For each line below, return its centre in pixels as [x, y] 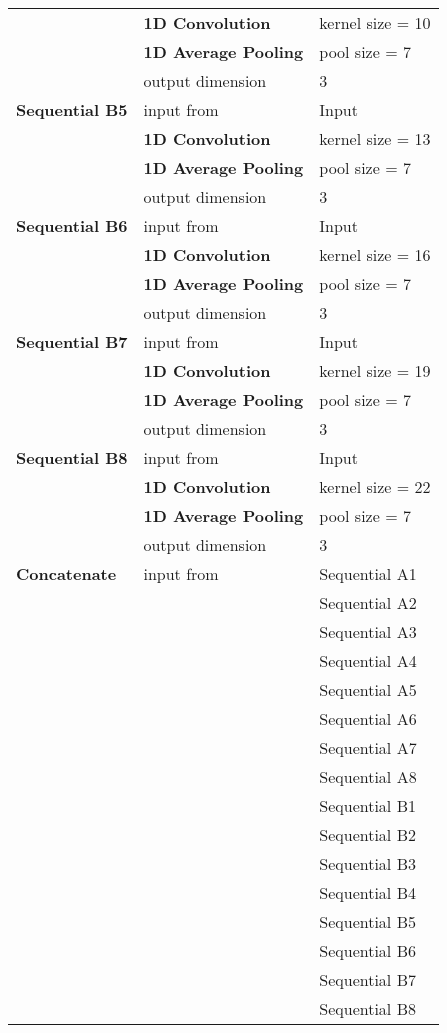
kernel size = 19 [375, 370]
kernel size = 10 [375, 22]
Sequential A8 [368, 776]
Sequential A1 [368, 573]
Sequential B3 [367, 863]
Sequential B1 [367, 805]
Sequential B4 [367, 892]
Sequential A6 [368, 718]
